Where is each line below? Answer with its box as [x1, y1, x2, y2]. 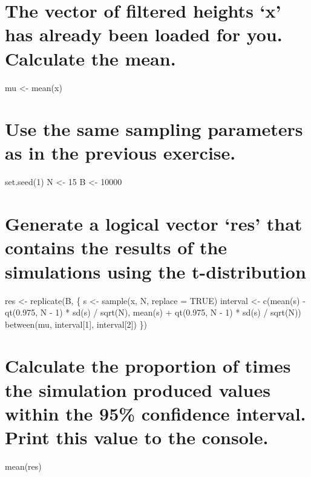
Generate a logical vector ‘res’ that [5, 211, 303, 236]
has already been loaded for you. [5, 22, 283, 47]
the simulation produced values [5, 377, 270, 402]
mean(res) [5, 459, 42, 472]
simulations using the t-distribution [5, 259, 306, 283]
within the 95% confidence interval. [5, 401, 306, 425]
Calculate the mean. [5, 46, 176, 70]
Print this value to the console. [5, 425, 269, 450]
